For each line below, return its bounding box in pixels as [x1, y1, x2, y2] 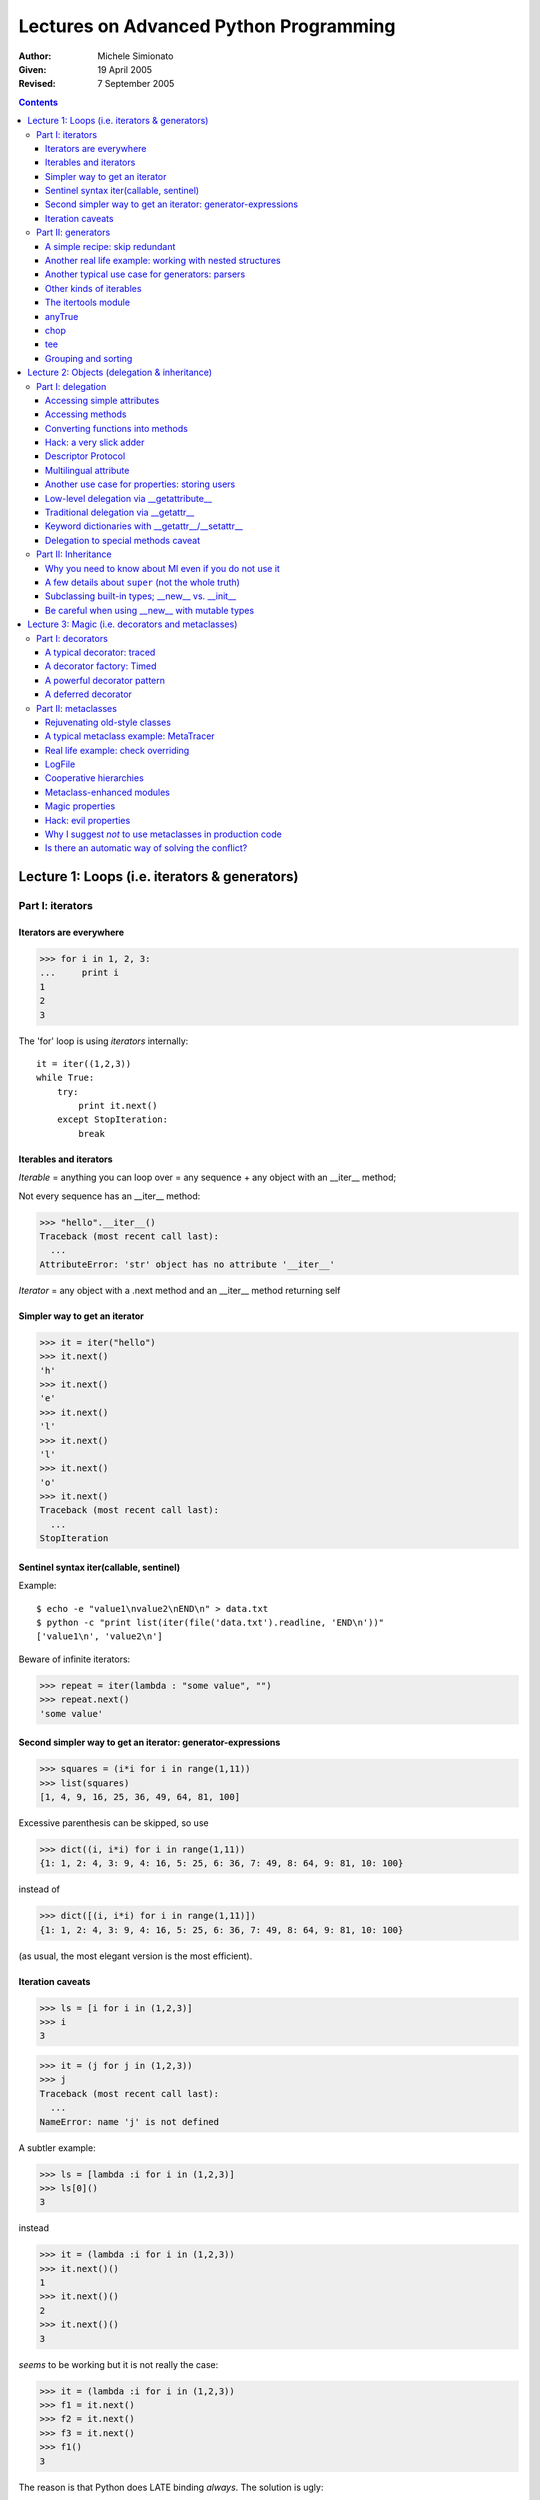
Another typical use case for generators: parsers [45, 268, 246, 280]
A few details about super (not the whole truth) [45, 576, 240, 588]
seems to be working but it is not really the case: [18, 2358, 219, 2370]
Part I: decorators [36, 632, 109, 644]
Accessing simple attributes [45, 394, 160, 406]
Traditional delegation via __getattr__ [45, 506, 195, 519]
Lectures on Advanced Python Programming [18, 15, 396, 37]
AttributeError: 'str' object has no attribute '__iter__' [39, 1258, 335, 1270]
